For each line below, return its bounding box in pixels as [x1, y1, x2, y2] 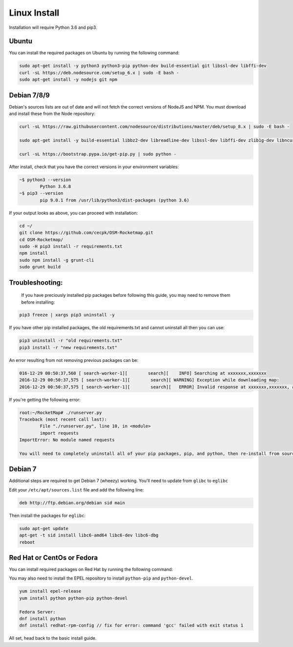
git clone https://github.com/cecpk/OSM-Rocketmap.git [19, 230, 153, 236]
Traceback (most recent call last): [19, 416, 107, 422]
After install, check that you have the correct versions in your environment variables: [9, 164, 179, 170]
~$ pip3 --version [19, 191, 63, 196]
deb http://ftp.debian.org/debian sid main [19, 500, 126, 506]
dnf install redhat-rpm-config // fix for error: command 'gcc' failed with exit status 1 [19, 623, 244, 628]
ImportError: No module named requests [19, 437, 115, 443]
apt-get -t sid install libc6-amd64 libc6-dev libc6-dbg [19, 533, 159, 538]
